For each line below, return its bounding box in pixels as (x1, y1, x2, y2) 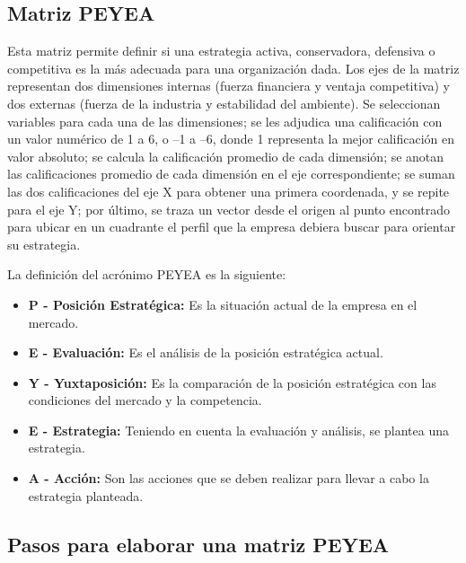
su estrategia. (7, 234, 81, 253)
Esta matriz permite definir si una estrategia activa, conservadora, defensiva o (7, 41, 435, 60)
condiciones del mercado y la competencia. (28, 391, 262, 409)
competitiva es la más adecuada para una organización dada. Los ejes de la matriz (7, 58, 460, 77)
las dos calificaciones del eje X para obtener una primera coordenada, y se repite (7, 181, 450, 200)
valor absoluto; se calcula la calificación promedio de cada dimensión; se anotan (7, 146, 444, 165)
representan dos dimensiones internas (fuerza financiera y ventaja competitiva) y (7, 76, 450, 95)
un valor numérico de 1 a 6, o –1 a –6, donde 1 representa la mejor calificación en (7, 129, 455, 148)
